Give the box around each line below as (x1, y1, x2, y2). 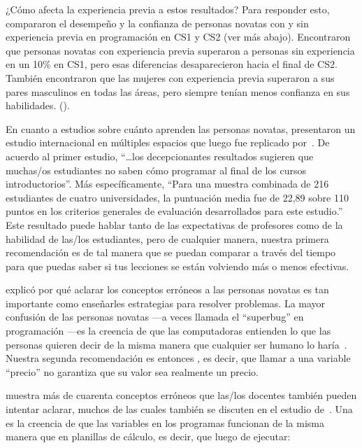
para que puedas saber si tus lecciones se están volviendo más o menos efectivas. (6, 258, 349, 273)
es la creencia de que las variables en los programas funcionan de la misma (6, 415, 324, 430)
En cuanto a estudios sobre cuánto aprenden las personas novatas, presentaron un (6, 121, 356, 136)
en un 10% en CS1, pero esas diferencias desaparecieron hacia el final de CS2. (6, 57, 338, 71)
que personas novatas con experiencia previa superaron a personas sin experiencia (6, 43, 355, 57)
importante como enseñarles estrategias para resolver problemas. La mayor (6, 295, 326, 310)
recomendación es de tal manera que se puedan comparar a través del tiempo (6, 245, 336, 260)
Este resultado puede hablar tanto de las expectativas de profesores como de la (6, 217, 343, 232)
